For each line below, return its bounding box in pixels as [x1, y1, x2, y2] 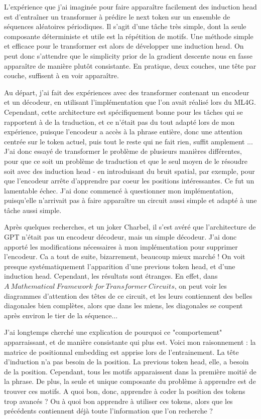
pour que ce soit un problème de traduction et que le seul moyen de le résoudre [4, 155, 247, 166]
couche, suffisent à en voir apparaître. [4, 70, 119, 81]
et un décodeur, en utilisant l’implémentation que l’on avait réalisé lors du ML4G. [4, 97, 256, 107]
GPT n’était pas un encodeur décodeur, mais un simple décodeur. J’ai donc [4, 232, 237, 242]
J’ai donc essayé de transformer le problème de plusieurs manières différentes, [4, 146, 242, 156]
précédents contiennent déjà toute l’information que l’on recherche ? [4, 405, 213, 416]
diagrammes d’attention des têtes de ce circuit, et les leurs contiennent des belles [4, 290, 252, 301]
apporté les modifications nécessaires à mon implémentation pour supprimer [4, 241, 238, 252]
